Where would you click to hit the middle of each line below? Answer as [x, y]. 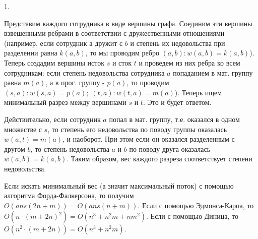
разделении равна [31, 53]
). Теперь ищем [198, 92]
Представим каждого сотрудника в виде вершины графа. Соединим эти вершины [128, 23]
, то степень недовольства [70, 148]
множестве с [23, 129]
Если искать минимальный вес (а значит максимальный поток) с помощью [119, 185]
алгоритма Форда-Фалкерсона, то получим [69, 195]
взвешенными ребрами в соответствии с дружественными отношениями [114, 33]
